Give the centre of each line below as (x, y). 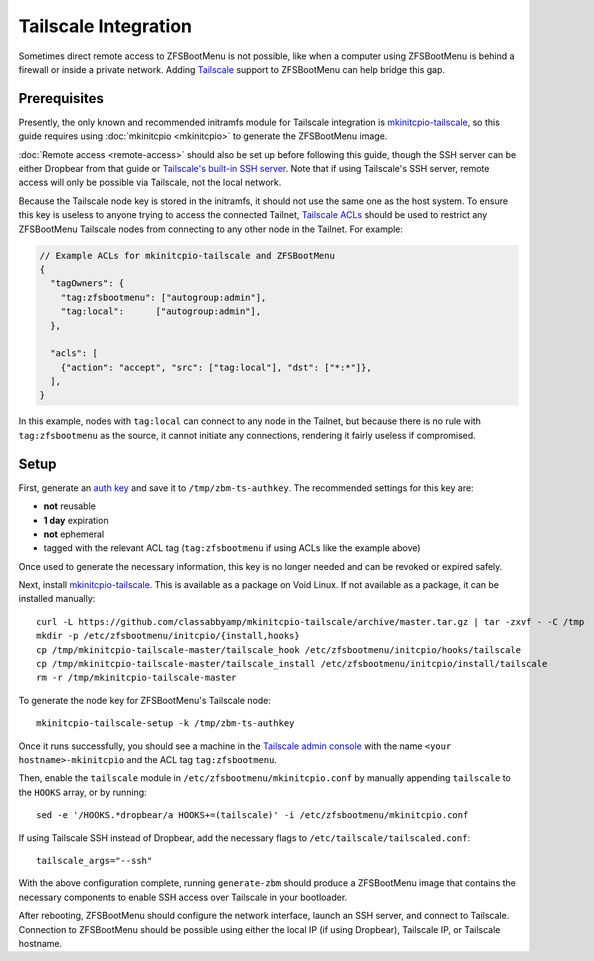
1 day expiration (76, 520)
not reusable (70, 506)
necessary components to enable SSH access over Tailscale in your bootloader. (183, 897)
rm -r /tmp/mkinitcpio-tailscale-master (136, 678)
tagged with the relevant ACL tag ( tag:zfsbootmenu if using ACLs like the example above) (232, 548)
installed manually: (57, 599)
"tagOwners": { (87, 283)
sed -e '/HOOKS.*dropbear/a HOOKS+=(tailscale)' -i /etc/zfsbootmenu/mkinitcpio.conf (252, 815)
